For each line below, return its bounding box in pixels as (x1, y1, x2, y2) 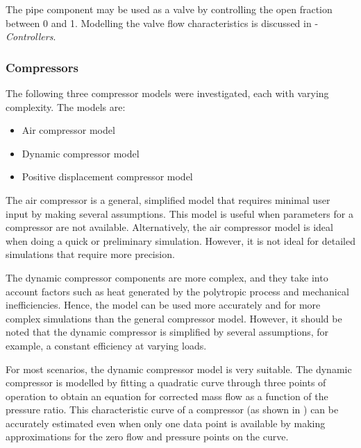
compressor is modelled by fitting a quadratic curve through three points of (6, 375, 326, 390)
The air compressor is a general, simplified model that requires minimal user (6, 192, 330, 207)
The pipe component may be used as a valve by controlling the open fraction (6, 2, 333, 16)
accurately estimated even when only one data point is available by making (6, 415, 326, 430)
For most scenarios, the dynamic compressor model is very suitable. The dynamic (6, 361, 352, 376)
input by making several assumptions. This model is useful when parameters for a (6, 206, 353, 221)
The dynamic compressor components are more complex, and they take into (6, 270, 328, 284)
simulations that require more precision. (6, 247, 175, 261)
